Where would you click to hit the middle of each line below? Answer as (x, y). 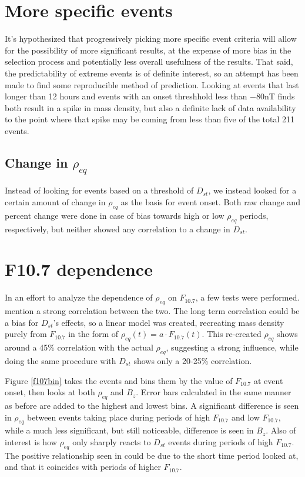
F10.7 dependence (79, 269)
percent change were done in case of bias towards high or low (115, 215)
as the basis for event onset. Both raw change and (210, 202)
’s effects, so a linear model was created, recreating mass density (169, 322)
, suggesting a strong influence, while (232, 347)
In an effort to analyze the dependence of (79, 297)
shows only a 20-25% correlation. (193, 360)
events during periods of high (221, 441)
